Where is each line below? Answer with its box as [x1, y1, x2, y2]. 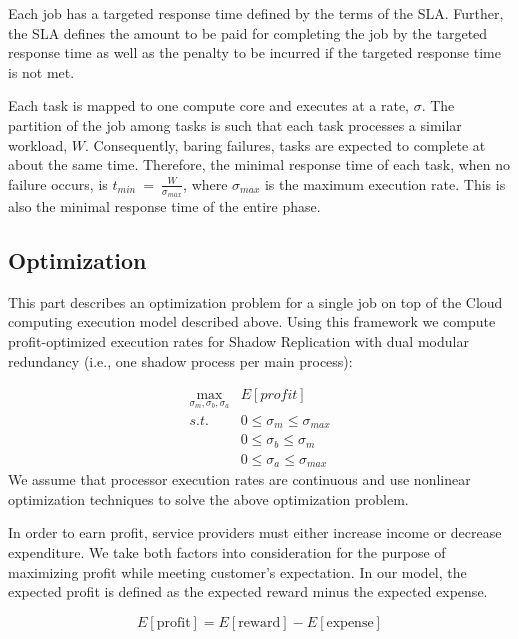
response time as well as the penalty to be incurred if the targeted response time [8, 42, 501, 63]
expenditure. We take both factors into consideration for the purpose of [8, 542, 446, 563]
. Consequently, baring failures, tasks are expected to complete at [85, 134, 486, 155]
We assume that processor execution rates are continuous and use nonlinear [8, 469, 471, 490]
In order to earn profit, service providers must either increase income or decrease [8, 522, 502, 543]
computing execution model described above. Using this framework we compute [8, 311, 496, 332]
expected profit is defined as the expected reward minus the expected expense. [8, 581, 488, 602]
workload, [8, 134, 68, 155]
